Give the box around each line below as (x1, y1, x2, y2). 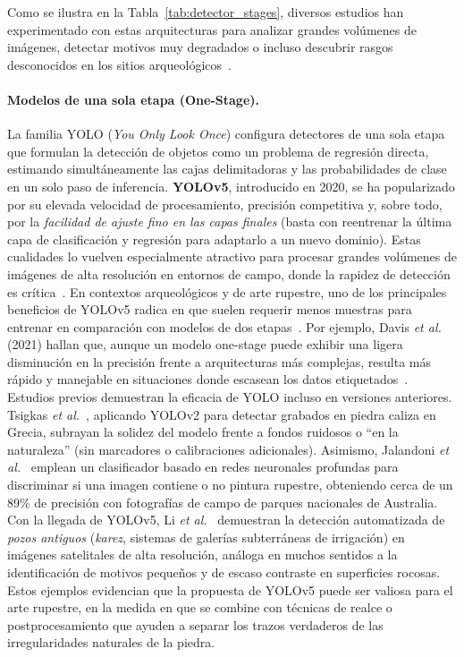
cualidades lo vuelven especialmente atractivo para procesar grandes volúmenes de (7, 247, 457, 266)
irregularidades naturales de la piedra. (7, 633, 215, 652)
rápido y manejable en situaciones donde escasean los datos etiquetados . (7, 370, 409, 388)
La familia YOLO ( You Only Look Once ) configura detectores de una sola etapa (7, 124, 445, 143)
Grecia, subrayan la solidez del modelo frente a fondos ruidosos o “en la (7, 422, 399, 441)
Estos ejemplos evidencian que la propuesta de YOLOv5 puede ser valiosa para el (7, 580, 453, 599)
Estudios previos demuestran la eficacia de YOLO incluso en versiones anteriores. (7, 388, 452, 406)
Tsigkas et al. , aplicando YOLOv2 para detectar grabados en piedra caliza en (7, 405, 436, 423)
